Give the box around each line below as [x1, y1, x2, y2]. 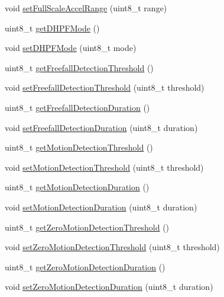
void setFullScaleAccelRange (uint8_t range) [5, 2, 167, 14]
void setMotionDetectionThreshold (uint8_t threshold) [5, 161, 204, 173]
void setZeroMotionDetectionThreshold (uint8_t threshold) [5, 241, 220, 253]
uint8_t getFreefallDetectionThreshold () [5, 61, 154, 74]
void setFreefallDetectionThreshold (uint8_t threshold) [5, 81, 204, 94]
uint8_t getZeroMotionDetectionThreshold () [5, 221, 170, 233]
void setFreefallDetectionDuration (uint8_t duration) [5, 121, 198, 133]
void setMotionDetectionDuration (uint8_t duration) [5, 200, 197, 213]
